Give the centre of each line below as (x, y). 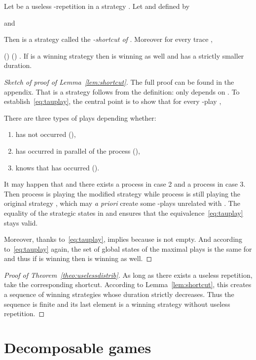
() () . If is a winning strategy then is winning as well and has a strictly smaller (124, 55)
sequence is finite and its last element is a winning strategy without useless (117, 304)
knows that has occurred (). (57, 167)
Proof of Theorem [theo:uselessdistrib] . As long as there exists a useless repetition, (128, 275)
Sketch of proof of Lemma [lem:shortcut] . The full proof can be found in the (119, 82)
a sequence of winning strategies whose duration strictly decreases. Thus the (119, 294)
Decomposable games (78, 347)
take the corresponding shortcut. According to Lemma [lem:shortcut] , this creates (128, 284)
